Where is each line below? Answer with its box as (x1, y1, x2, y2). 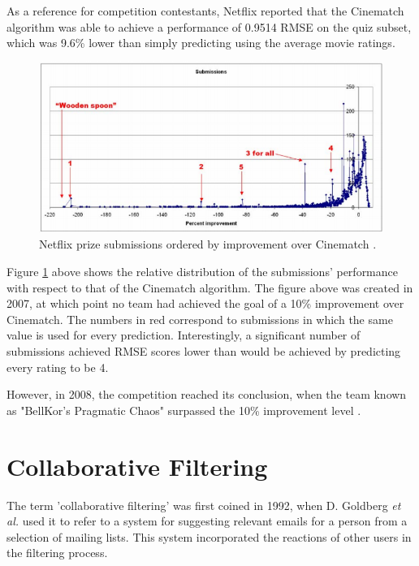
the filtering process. (6, 544, 108, 561)
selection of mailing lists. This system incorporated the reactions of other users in (6, 528, 412, 545)
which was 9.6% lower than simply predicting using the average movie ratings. (6, 34, 395, 51)
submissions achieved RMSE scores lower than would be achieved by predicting (6, 343, 401, 360)
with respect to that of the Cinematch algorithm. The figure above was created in (6, 279, 413, 296)
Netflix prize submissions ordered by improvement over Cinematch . (39, 235, 377, 253)
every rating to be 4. (6, 358, 109, 375)
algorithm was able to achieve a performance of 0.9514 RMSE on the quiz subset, (6, 18, 412, 35)
